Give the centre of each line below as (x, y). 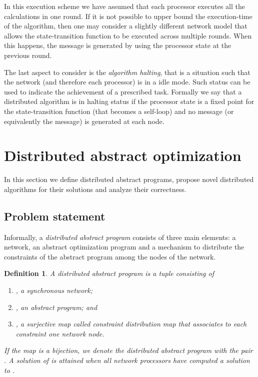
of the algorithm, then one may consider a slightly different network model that (126, 26)
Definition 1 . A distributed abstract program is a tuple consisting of (109, 273)
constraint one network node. (60, 333)
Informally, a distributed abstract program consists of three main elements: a (120, 237)
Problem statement (55, 216)
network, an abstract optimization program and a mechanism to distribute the (124, 247)
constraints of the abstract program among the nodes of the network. (110, 256)
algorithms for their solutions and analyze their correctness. (95, 189)
